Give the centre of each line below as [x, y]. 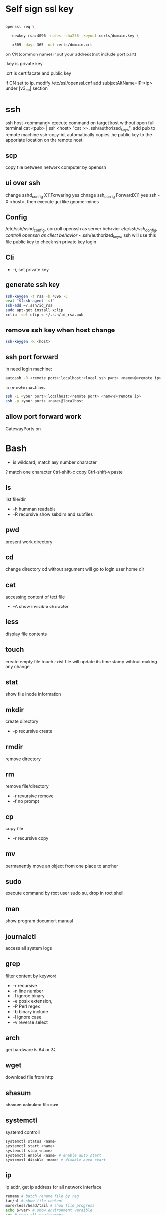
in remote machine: [25, 387]
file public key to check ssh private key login [51, 242]
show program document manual [39, 921]
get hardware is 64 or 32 [31, 1049]
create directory [22, 721]
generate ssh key [33, 285]
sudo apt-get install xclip [35, 310]
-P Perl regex [26, 1006]
